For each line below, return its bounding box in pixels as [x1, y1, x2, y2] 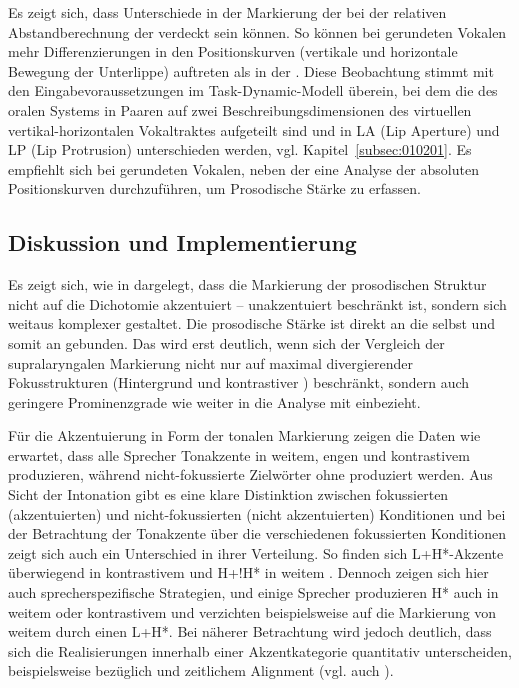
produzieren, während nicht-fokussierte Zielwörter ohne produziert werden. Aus [8, 464, 493, 485]
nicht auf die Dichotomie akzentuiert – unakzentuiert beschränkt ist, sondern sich [8, 293, 507, 314]
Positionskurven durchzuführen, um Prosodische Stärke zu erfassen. [8, 178, 421, 199]
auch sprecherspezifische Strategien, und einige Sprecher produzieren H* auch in [8, 582, 499, 603]
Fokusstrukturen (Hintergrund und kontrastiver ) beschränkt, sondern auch [8, 372, 470, 393]
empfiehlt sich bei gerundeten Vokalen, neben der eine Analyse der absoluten [8, 158, 479, 179]
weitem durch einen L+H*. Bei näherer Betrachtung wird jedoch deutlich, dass [8, 621, 492, 642]
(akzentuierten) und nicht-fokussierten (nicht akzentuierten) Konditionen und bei [8, 503, 506, 524]
